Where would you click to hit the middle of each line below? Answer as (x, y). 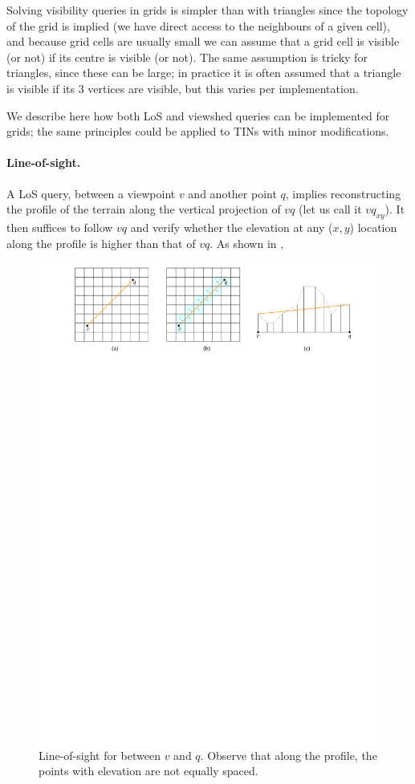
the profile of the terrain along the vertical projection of (144, 209)
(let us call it (330, 209)
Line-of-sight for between (100, 755)
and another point (232, 193)
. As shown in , (247, 243)
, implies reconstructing (343, 193)
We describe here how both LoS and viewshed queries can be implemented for (198, 115)
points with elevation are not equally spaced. (149, 771)
